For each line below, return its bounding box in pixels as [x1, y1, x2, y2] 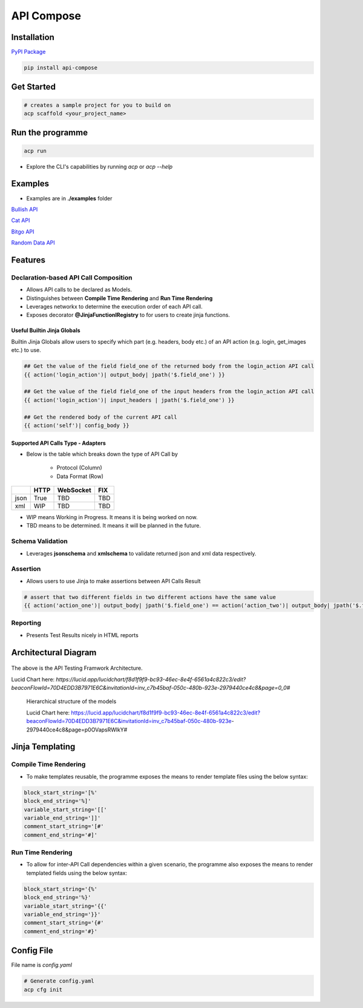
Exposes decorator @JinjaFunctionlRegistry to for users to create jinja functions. [26, 312, 230, 319]
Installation [11, 32, 54, 42]
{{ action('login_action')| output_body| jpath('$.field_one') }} [24, 371, 225, 378]
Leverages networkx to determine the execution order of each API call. [26, 303, 203, 310]
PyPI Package [11, 48, 46, 56]
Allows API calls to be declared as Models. [26, 286, 132, 293]
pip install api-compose [24, 64, 98, 71]
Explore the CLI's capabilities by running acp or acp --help [26, 163, 173, 170]
